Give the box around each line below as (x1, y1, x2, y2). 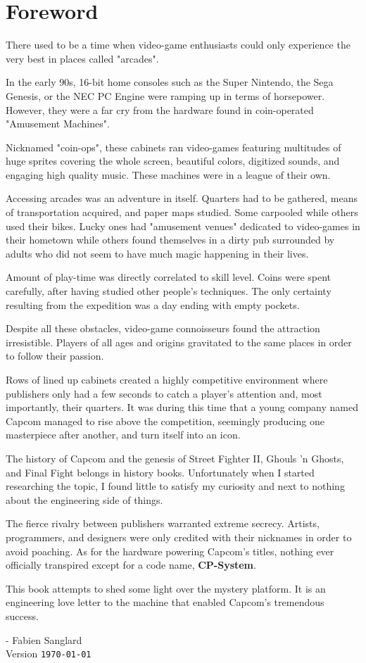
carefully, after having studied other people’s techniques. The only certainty (6, 284, 332, 298)
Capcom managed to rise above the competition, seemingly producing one (6, 413, 324, 428)
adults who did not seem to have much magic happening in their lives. (6, 246, 309, 260)
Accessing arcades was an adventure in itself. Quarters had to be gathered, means (6, 191, 358, 206)
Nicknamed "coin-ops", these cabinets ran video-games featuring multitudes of (6, 139, 341, 154)
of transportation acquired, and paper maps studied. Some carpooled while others (6, 205, 358, 220)
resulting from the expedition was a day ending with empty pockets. (6, 297, 300, 312)
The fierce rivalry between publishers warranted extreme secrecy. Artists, (6, 516, 320, 531)
